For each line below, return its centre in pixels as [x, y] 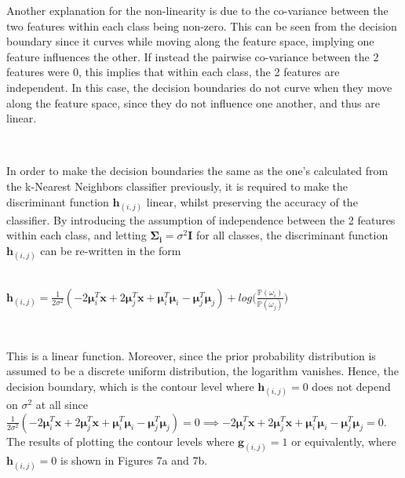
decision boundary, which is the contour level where [130, 386]
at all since [62, 404]
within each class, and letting [77, 235]
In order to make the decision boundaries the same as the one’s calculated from [197, 171]
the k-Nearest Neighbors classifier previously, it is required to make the [177, 186]
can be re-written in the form [111, 250]
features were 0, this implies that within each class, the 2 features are [173, 72]
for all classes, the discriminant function [292, 235]
